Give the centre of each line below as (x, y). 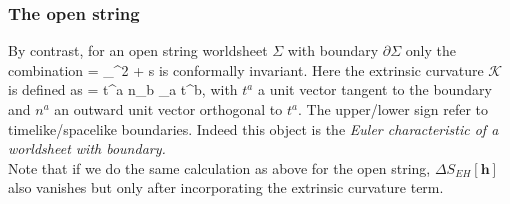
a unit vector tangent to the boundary (374, 89)
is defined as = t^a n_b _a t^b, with (123, 89)
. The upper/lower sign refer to (393, 109)
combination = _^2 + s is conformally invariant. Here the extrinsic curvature (246, 69)
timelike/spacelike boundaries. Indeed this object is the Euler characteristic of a (253, 128)
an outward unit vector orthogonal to (168, 109)
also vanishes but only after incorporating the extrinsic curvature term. (226, 187)
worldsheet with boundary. (87, 148)
